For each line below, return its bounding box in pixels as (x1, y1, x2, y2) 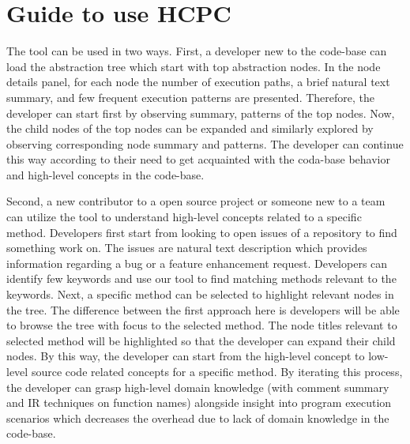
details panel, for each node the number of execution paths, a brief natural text (6, 73, 390, 90)
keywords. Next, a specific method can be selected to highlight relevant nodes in (6, 286, 394, 303)
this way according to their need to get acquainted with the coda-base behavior (6, 151, 390, 167)
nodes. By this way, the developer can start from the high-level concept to (6, 348, 365, 364)
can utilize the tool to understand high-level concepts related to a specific (6, 209, 362, 225)
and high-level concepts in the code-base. (6, 166, 205, 182)
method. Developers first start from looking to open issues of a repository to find (6, 224, 397, 240)
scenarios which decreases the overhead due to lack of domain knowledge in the (6, 409, 389, 426)
